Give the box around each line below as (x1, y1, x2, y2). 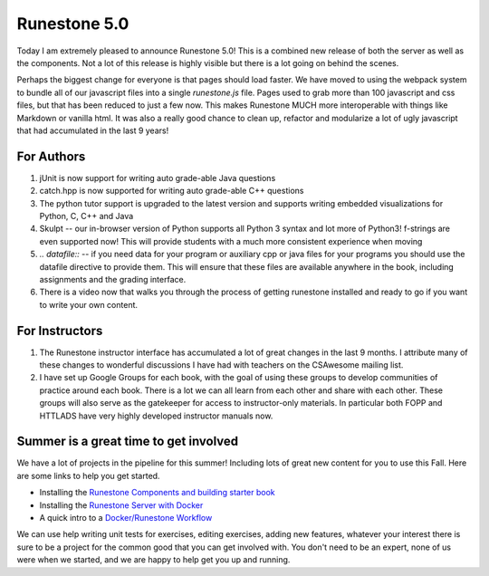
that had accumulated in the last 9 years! (16, 125, 169, 136)
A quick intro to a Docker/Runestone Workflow (39, 513, 213, 523)
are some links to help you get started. (16, 470, 160, 481)
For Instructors (16, 322, 103, 339)
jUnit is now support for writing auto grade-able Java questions (39, 172, 276, 183)
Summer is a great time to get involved (16, 434, 239, 449)
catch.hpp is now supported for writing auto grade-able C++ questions (39, 186, 304, 197)
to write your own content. (39, 299, 139, 310)
